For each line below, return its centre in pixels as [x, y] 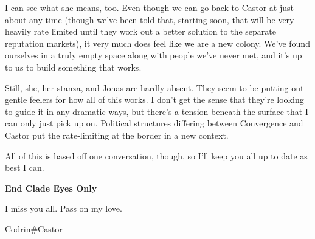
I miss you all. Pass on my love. [64, 208]
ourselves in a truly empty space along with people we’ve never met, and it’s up [154, 55]
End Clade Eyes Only [51, 188]
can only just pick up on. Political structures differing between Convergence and [154, 123]
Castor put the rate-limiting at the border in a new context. [117, 135]
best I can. [25, 168]
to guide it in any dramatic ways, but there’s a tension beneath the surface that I [157, 111]
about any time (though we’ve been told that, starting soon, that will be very [150, 19]
